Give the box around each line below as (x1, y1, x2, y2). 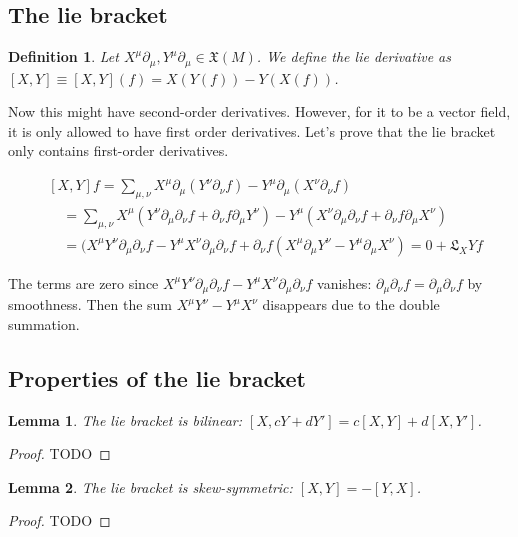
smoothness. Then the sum (8, 294, 173, 315)
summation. (8, 313, 80, 334)
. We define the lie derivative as (256, 46, 451, 67)
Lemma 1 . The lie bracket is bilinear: (8, 409, 243, 430)
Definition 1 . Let (8, 46, 119, 67)
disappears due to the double (262, 294, 440, 315)
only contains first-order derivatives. (8, 140, 229, 161)
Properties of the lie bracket (8, 362, 306, 393)
